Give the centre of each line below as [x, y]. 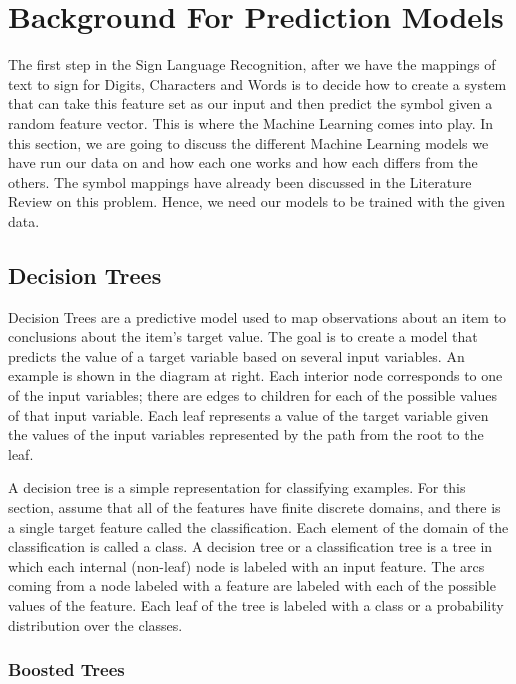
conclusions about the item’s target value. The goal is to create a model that [243, 336]
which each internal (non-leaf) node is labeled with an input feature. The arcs [246, 565]
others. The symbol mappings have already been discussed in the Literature [240, 181]
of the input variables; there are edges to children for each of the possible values [253, 395]
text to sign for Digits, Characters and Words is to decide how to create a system [257, 83]
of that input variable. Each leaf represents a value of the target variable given [248, 414]
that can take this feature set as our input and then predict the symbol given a [250, 103]
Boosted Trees [66, 669]
